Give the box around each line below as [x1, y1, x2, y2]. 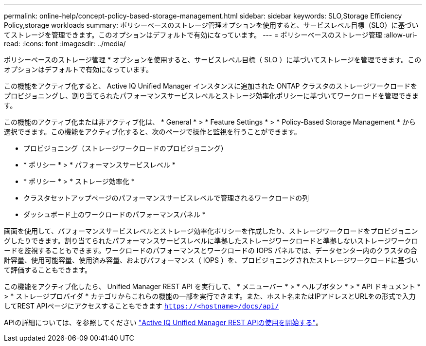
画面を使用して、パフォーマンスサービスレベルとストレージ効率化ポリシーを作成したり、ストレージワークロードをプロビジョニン [4, 227, 418, 235]
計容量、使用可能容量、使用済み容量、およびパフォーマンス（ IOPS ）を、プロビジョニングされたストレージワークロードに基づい [4, 256, 418, 264]
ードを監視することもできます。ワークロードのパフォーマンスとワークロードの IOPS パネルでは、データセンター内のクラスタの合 [4, 246, 417, 255]
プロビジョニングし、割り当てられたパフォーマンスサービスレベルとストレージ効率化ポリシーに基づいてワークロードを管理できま [4, 91, 419, 100]
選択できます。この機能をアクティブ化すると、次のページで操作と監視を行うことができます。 [4, 127, 301, 136]
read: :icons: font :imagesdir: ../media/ [4, 39, 126, 48]
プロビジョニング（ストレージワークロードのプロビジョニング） [23, 144, 228, 152]
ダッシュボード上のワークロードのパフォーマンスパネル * [23, 210, 206, 219]
